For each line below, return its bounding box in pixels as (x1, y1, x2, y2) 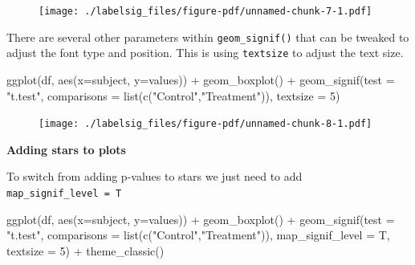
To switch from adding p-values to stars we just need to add (6, 168, 303, 185)
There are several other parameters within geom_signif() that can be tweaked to (6, 28, 409, 45)
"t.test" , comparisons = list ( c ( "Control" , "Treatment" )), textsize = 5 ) (6, 87, 340, 104)
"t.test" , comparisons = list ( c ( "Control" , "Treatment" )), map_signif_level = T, (6, 226, 390, 243)
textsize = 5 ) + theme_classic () (6, 242, 165, 259)
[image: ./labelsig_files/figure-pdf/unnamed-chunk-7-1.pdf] (39, 6, 372, 17)
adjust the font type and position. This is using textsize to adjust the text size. (6, 44, 404, 61)
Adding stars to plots (6, 141, 126, 157)
